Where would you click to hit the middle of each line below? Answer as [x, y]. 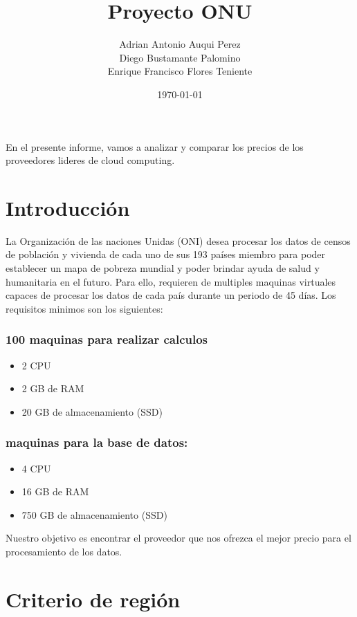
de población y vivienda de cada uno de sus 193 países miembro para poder [166, 254]
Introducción [68, 207]
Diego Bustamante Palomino [180, 57]
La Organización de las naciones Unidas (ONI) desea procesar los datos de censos [178, 240]
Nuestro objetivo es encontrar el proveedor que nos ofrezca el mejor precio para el [178, 538]
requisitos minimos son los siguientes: [84, 308]
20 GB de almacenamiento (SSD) [92, 411]
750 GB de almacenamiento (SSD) [94, 514]
